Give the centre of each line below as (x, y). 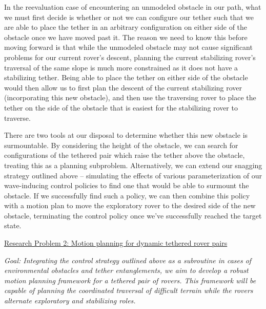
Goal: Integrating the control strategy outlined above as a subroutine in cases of (128, 260)
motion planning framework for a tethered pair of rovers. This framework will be (130, 280)
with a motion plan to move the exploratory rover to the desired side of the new (130, 205)
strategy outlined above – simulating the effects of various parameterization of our (133, 175)
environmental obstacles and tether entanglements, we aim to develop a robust (126, 270)
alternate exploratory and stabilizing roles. (70, 301)
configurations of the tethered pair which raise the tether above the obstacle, (125, 155)
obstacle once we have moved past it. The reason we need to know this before (126, 37)
